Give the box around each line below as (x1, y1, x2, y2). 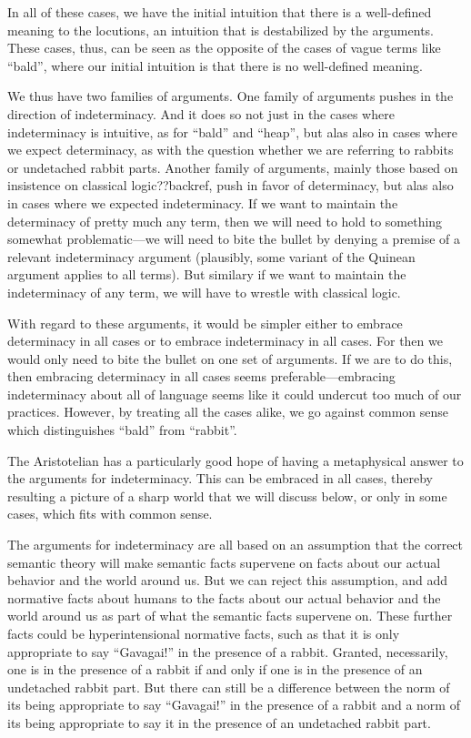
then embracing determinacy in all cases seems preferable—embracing (7, 367, 396, 386)
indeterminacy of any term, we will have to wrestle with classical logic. (7, 282, 401, 301)
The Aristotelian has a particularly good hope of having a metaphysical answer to (7, 450, 464, 470)
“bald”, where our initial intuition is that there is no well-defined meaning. (7, 56, 423, 75)
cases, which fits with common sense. (7, 504, 213, 523)
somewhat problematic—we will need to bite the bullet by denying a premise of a (7, 229, 460, 248)
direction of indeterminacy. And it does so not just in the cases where (7, 104, 395, 123)
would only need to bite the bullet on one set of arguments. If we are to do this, (7, 349, 453, 368)
